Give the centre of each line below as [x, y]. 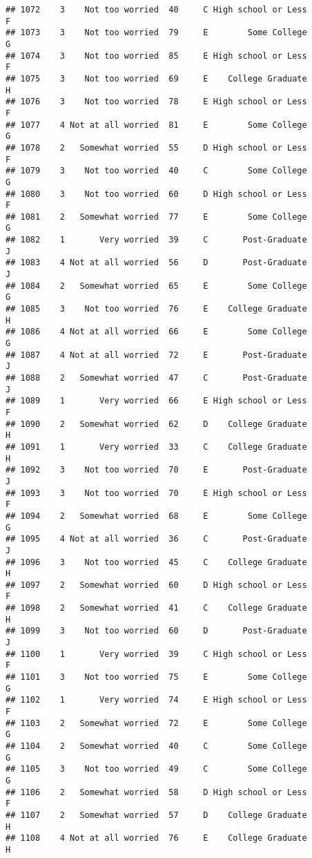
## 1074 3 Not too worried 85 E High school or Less [156, 56]
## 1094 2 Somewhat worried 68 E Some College [156, 516]
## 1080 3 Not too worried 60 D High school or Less [156, 194]
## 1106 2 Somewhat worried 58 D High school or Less [156, 792]
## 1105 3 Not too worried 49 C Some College [156, 769]
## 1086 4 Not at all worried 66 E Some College [156, 332]
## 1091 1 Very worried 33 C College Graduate [156, 447]
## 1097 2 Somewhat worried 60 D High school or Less [156, 585]
